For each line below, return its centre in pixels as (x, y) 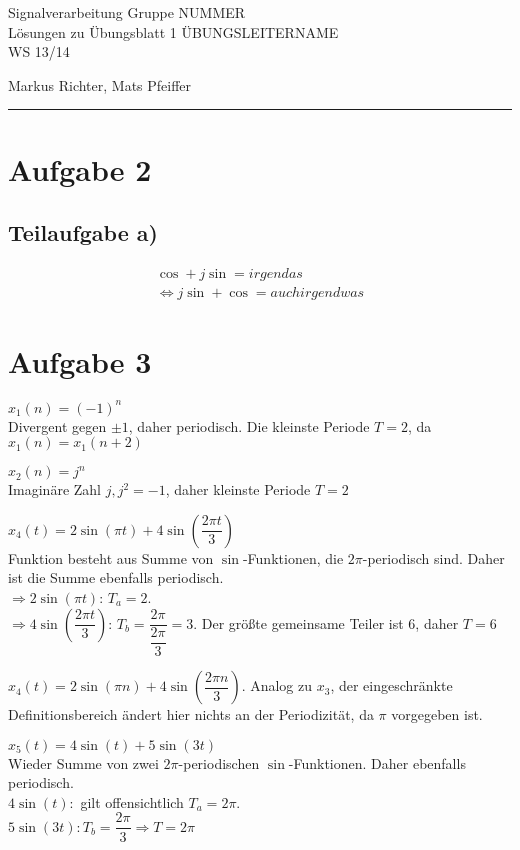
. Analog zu (277, 685)
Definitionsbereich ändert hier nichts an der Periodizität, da (191, 714)
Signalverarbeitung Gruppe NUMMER (127, 12)
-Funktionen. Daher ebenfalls (377, 762)
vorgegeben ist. (437, 714)
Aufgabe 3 (80, 361)
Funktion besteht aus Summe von (111, 557)
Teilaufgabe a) (83, 232)
